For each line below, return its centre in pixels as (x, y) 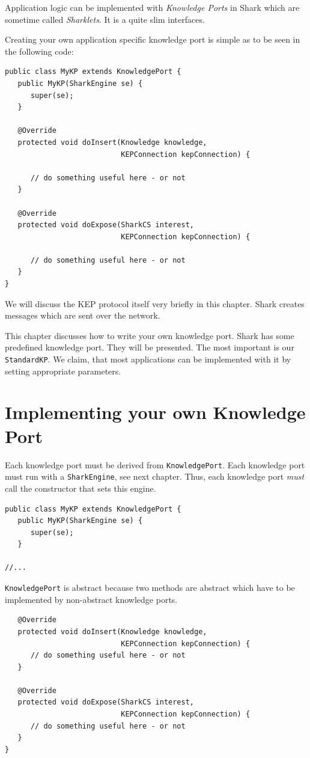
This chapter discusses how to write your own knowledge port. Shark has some (150, 335)
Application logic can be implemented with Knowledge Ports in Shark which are (152, 7)
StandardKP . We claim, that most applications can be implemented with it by (148, 359)
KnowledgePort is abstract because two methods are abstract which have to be (150, 588)
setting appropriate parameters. (63, 371)
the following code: (39, 51)
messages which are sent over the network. (83, 315)
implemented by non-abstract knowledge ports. (91, 599)
